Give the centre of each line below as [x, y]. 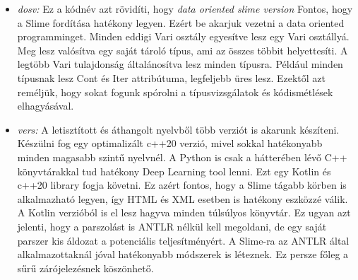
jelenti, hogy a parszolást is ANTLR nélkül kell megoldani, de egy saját [172, 226]
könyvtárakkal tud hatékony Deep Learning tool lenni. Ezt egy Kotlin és [174, 171]
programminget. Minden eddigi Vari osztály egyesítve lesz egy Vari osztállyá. [183, 36]
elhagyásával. [46, 106]
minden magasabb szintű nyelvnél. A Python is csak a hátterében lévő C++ [182, 157]
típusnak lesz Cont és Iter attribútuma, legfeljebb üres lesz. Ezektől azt [172, 77]
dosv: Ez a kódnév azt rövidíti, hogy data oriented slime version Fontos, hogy [185, 8]
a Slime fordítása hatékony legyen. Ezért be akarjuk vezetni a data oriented [181, 22]
